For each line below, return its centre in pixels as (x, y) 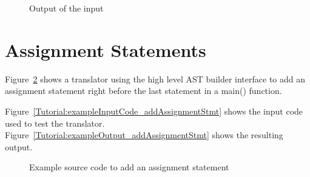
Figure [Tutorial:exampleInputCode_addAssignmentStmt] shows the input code (154, 111)
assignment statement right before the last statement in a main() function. (143, 91)
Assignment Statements (106, 49)
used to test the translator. (55, 123)
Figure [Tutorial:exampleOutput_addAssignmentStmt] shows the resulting (144, 135)
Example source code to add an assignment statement (129, 167)
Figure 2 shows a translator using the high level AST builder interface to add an (155, 78)
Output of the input (66, 8)
